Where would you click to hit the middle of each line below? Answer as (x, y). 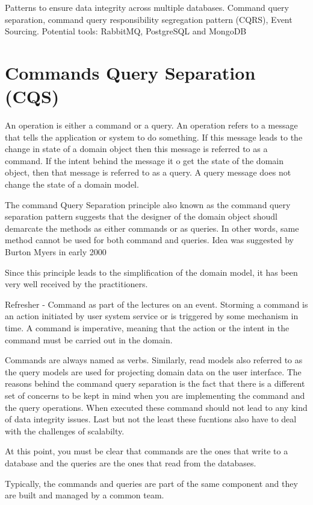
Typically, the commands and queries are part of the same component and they (151, 483)
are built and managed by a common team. (85, 495)
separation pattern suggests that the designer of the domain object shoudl (141, 216)
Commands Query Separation (130, 72)
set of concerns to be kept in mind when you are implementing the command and (155, 395)
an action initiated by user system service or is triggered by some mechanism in (152, 316)
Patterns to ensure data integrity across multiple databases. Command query (147, 7)
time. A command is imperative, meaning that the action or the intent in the (147, 328)
